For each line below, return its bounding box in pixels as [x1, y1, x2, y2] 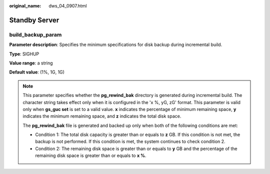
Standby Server [9, 15, 59, 24]
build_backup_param [9, 31, 62, 38]
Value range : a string [9, 60, 53, 66]
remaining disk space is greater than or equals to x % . [35, 152, 147, 158]
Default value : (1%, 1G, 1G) [9, 69, 65, 75]
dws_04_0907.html [48, 3, 87, 8]
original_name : [9, 3, 41, 8]
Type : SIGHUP [9, 50, 39, 57]
